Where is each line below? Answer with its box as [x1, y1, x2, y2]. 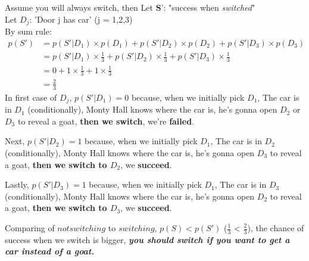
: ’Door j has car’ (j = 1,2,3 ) [29, 13, 133, 25]
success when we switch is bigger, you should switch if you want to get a [5, 233, 290, 246]
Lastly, [5, 178, 29, 191]
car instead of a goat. [5, 245, 95, 257]
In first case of [5, 91, 57, 103]
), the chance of [247, 222, 304, 234]
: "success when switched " [163, 1, 255, 13]
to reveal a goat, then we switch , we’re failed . [17, 114, 195, 127]
